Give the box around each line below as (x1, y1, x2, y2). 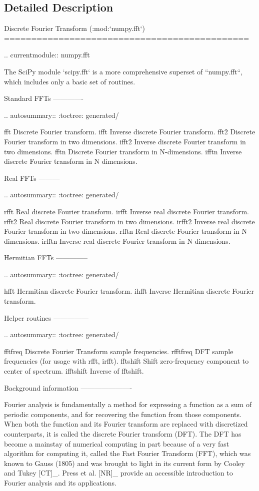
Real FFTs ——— (4, 172, 60, 183)
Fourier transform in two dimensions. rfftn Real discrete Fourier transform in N (4, 226, 247, 236)
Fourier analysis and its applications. (4, 477, 117, 488)
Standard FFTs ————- (4, 93, 83, 103)
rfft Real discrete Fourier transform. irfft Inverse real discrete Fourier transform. (4, 206, 249, 216)
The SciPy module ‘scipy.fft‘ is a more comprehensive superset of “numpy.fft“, (4, 66, 243, 76)
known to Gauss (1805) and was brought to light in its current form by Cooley (4, 458, 245, 468)
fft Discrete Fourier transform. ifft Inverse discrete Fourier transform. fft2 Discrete (4, 126, 255, 137)
